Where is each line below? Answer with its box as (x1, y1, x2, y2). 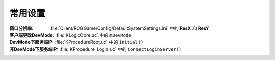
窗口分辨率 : (9, 25, 34, 31)
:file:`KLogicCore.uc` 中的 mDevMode (55, 32, 131, 38)
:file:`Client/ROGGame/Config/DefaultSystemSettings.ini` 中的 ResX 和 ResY (49, 25, 209, 31)
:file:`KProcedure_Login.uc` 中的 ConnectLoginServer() (59, 46, 182, 52)
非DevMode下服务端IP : (9, 46, 59, 52)
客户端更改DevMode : (9, 32, 54, 38)
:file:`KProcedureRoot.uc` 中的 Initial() (54, 39, 144, 45)
